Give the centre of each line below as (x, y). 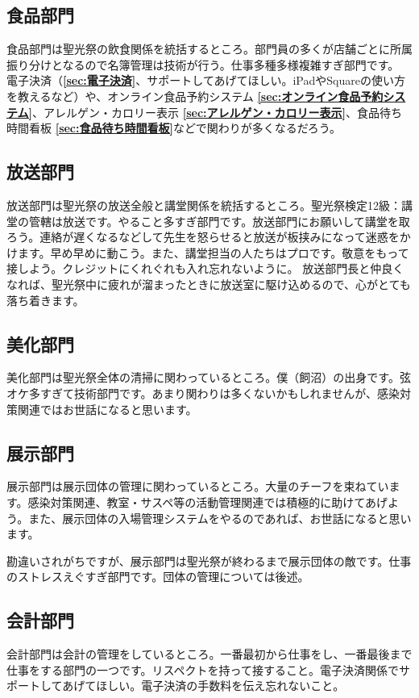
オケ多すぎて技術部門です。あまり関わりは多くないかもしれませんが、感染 (203, 393)
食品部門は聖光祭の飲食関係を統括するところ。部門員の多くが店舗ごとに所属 (209, 49)
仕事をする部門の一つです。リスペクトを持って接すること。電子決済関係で (203, 669)
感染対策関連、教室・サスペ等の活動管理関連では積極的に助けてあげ (207, 502)
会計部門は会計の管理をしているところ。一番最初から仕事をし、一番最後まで (209, 654)
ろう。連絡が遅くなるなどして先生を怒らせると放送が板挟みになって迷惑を (203, 237)
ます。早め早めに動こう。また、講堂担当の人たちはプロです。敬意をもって (213, 252)
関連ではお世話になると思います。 (107, 409)
